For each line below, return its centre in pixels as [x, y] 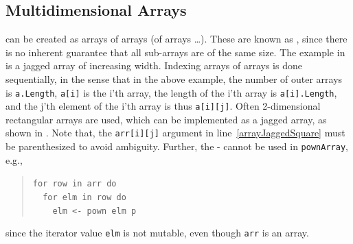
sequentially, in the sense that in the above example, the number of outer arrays [174, 78]
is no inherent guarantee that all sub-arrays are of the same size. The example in [175, 52]
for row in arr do [75, 184]
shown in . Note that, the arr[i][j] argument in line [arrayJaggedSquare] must [175, 133]
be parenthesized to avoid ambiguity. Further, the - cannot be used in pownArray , [177, 146]
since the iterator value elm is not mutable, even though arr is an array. [157, 233]
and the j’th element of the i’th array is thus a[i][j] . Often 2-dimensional [163, 106]
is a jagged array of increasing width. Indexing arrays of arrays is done [154, 65]
